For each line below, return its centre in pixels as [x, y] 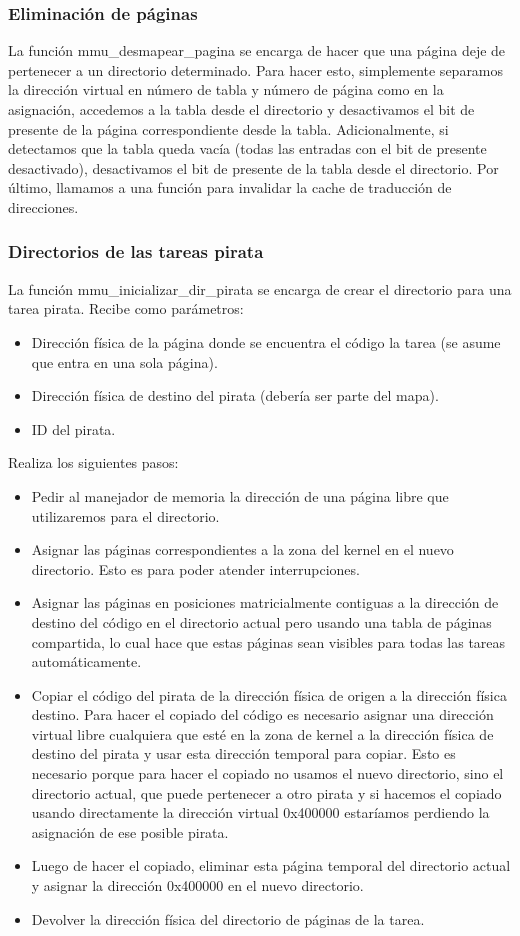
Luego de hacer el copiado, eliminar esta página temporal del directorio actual [271, 865]
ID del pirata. [73, 428]
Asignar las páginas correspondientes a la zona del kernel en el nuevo [242, 549]
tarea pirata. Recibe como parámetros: [126, 308]
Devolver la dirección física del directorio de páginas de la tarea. [228, 918]
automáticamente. [86, 661]
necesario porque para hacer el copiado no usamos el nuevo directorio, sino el [267, 773]
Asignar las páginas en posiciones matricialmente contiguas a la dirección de [265, 602]
